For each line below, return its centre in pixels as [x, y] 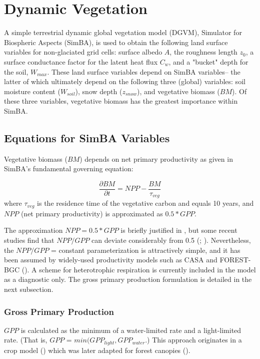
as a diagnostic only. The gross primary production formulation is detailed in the [128, 279]
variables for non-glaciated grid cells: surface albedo [83, 52]
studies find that [29, 240]
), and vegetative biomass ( [178, 91]
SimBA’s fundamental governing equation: [69, 168]
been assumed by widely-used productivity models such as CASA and [111, 260]
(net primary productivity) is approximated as [92, 213]
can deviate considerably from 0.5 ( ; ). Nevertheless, [171, 240]
